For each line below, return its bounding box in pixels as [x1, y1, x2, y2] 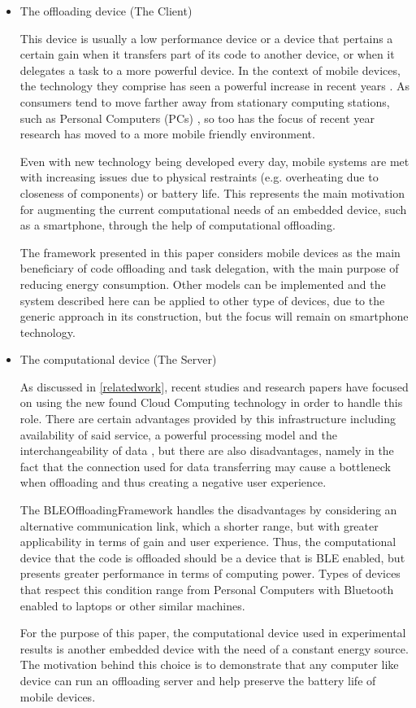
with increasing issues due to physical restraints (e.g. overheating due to [19, 168, 379, 186]
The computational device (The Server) [19, 351, 217, 368]
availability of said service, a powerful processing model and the [19, 426, 337, 443]
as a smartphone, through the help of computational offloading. [19, 216, 336, 234]
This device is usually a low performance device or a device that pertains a [19, 29, 393, 46]
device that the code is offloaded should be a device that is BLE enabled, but [19, 548, 405, 566]
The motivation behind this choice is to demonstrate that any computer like [19, 656, 399, 673]
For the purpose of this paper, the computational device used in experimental [19, 624, 406, 641]
